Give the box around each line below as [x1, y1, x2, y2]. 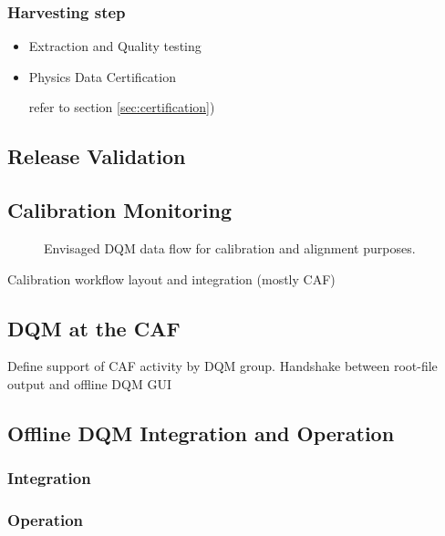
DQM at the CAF [7, 314, 181, 342]
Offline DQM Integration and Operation [7, 418, 395, 447]
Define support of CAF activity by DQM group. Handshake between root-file [7, 356, 438, 376]
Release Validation [7, 142, 186, 170]
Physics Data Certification [28, 67, 176, 86]
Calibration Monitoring [7, 196, 233, 224]
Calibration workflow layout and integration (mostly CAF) [7, 269, 336, 288]
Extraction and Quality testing [28, 36, 202, 56]
